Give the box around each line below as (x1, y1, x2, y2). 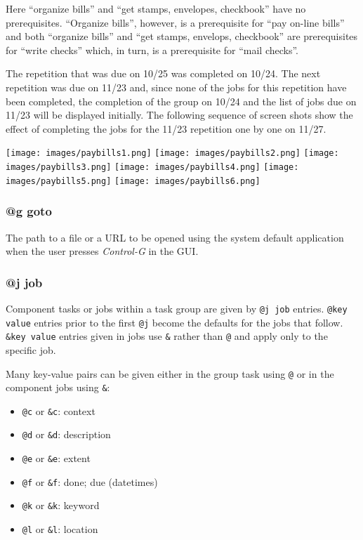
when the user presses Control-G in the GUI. (6, 244, 199, 258)
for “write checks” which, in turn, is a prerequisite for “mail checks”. (6, 42, 299, 57)
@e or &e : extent (22, 451, 91, 466)
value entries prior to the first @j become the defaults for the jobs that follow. (6, 315, 343, 329)
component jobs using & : (6, 380, 110, 395)
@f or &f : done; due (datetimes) (22, 474, 158, 489)
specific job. (6, 342, 56, 357)
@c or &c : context (22, 403, 95, 418)
